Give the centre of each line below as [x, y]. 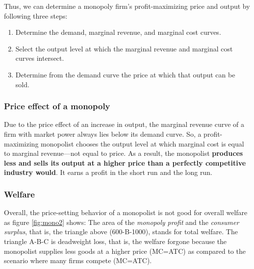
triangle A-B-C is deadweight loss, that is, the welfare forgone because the [115, 241]
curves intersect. [40, 58]
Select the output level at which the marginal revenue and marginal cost [124, 48]
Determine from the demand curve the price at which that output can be [125, 74]
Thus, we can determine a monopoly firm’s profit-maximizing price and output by [127, 6]
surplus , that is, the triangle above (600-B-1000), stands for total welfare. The [121, 232]
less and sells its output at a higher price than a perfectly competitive [125, 162]
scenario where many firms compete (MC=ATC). [78, 260]
